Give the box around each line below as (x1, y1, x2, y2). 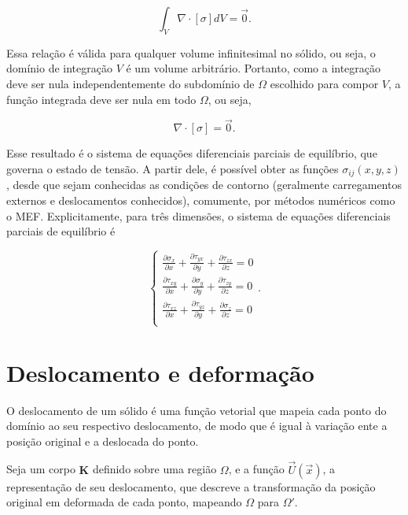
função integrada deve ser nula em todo (6, 91, 197, 107)
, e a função (228, 461, 285, 477)
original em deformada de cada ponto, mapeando (6, 494, 242, 510)
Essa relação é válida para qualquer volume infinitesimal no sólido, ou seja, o (6, 44, 376, 61)
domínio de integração (6, 60, 112, 76)
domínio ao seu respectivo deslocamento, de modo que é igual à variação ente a (6, 417, 388, 434)
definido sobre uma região (92, 461, 217, 477)
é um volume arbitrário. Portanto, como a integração (126, 60, 381, 76)
